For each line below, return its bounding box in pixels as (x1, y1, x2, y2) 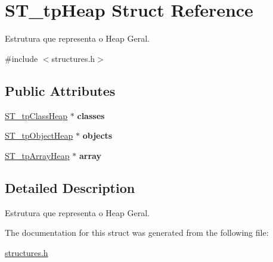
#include (5, 52, 38, 64)
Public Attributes (5, 81, 116, 99)
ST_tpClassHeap (5, 109, 68, 121)
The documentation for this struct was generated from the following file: (5, 226, 269, 239)
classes (77, 109, 105, 121)
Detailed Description (5, 178, 135, 196)
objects (82, 129, 113, 142)
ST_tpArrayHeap (5, 149, 70, 161)
